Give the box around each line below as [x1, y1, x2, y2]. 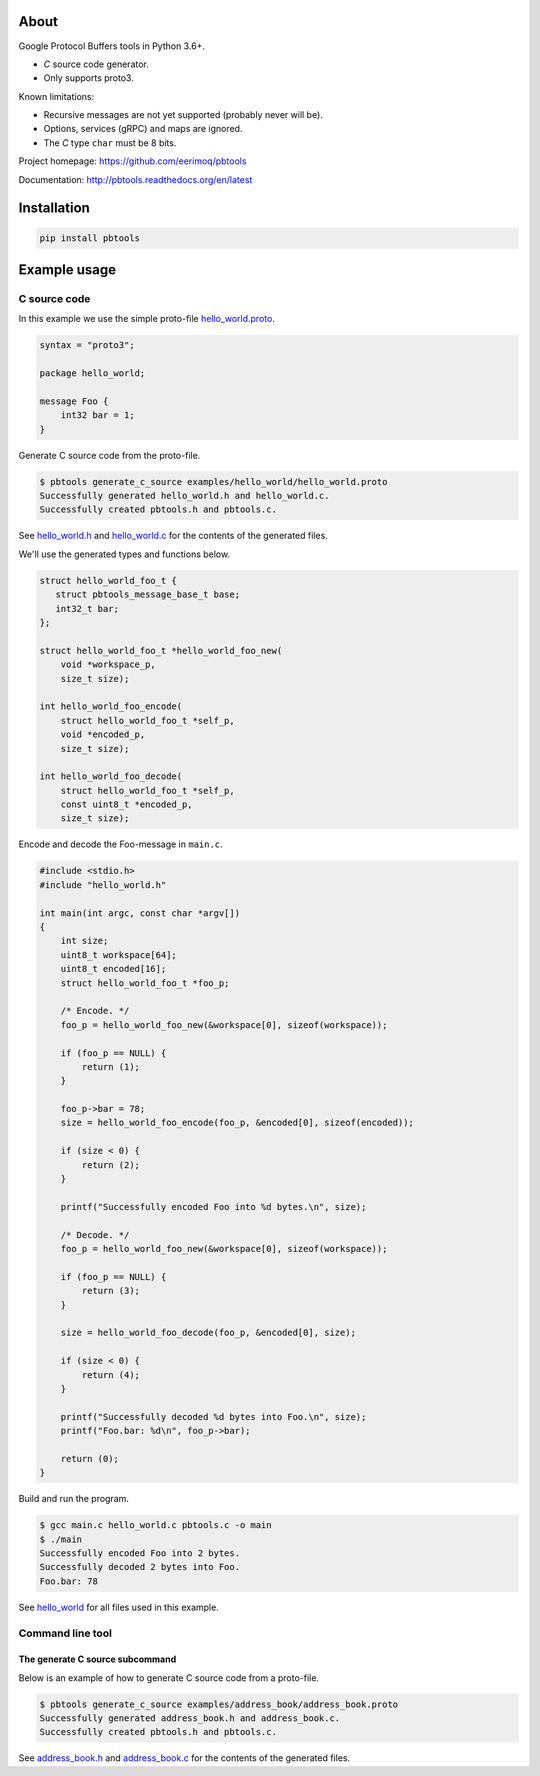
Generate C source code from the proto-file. [18, 449, 201, 461]
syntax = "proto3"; [39, 340, 135, 351]
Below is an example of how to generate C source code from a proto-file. [18, 1671, 320, 1684]
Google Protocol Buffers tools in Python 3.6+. [18, 40, 205, 52]
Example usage [18, 261, 117, 279]
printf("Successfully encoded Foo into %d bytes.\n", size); [60, 1201, 367, 1212]
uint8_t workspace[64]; [60, 949, 177, 960]
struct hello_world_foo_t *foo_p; [60, 977, 230, 989]
